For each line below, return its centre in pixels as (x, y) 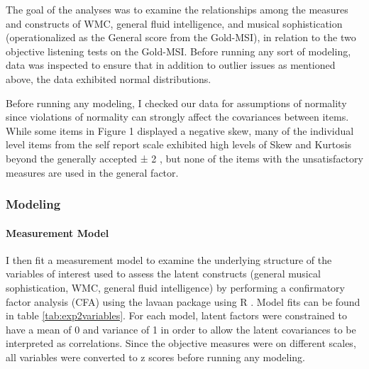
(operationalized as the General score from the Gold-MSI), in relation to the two (181, 37)
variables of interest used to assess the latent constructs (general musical (163, 274)
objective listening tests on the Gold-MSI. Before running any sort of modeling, (178, 51)
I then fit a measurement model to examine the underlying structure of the (169, 259)
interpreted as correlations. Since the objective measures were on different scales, (181, 343)
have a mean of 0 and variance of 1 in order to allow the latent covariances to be (181, 329)
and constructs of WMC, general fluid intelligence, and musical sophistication (174, 23)
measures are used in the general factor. (92, 172)
